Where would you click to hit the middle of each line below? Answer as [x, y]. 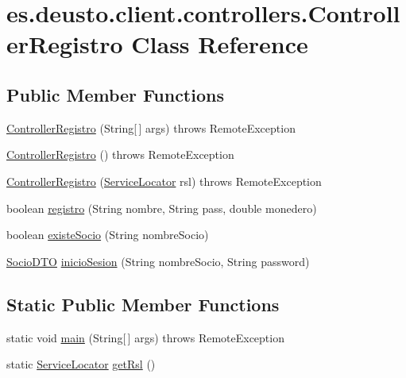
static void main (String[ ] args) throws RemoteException [145, 337]
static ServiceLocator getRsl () [81, 364]
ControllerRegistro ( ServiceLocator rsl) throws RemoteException [164, 181]
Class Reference [220, 44]
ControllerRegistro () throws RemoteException [120, 154]
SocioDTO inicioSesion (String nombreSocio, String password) [158, 261]
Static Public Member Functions [143, 304]
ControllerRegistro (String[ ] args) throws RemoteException [151, 127]
